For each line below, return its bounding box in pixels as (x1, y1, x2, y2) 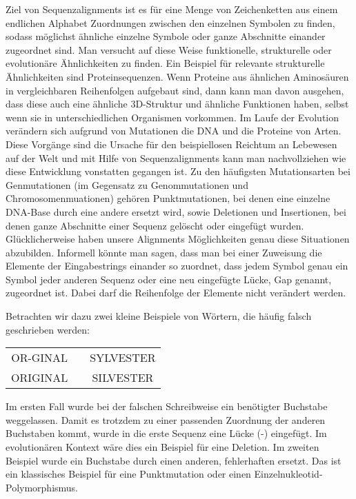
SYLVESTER (90, 349, 156, 366)
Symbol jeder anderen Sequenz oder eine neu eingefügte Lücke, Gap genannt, (6, 272, 332, 286)
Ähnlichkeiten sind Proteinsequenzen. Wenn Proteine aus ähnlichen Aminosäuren (6, 69, 349, 83)
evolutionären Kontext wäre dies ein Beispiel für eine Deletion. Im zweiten (6, 440, 319, 454)
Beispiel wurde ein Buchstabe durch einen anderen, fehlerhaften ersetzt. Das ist (6, 453, 342, 467)
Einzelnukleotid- (254, 467, 323, 481)
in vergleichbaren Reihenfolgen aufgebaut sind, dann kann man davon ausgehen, (6, 83, 344, 97)
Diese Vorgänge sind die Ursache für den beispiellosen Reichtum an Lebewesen (6, 136, 337, 151)
